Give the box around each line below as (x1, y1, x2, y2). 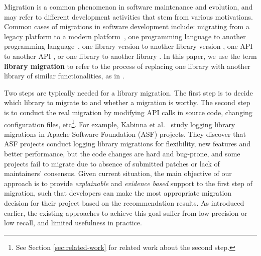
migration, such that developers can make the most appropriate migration (4, 188, 232, 198)
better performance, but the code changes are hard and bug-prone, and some (4, 148, 240, 158)
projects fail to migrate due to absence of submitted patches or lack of (4, 158, 220, 168)
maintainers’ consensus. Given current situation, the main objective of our (4, 168, 232, 179)
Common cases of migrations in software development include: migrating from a (4, 21, 249, 32)
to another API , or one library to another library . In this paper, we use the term (4, 50, 257, 61)
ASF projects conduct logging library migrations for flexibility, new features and (4, 138, 251, 149)
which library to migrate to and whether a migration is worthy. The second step (4, 97, 250, 108)
